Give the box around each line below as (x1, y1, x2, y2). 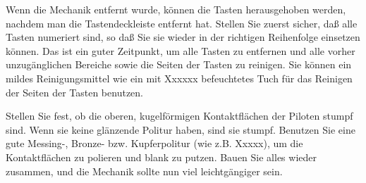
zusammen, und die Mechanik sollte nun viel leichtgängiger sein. (6, 163, 283, 178)
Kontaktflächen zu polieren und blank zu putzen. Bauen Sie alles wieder (6, 149, 317, 164)
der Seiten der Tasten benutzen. (6, 84, 143, 99)
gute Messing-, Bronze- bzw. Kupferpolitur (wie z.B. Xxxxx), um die (6, 136, 303, 151)
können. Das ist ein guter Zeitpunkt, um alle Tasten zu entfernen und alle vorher (6, 43, 355, 58)
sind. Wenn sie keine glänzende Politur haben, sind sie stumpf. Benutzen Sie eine (6, 122, 355, 137)
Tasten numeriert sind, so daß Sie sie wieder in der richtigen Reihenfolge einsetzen (6, 30, 360, 44)
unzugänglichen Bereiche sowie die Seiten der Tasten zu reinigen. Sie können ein (6, 57, 352, 72)
